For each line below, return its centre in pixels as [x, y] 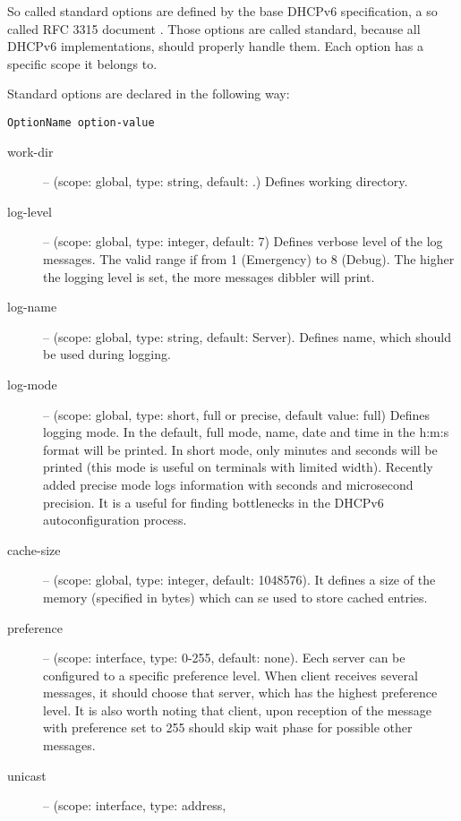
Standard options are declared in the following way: [149, 94]
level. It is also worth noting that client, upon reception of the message [237, 710]
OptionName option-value [81, 122]
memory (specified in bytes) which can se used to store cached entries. [235, 597]
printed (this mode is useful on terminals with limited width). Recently [238, 467]
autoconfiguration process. [115, 520]
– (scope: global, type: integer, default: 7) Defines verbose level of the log [243, 241]
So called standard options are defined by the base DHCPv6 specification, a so [222, 11]
